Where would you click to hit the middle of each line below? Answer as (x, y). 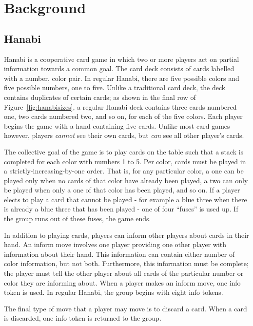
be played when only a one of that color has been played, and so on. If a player (122, 190)
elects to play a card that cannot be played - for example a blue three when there (126, 199)
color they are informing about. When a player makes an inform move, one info (122, 282)
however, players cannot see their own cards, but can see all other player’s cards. (124, 135)
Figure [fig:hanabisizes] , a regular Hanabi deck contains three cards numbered (120, 106)
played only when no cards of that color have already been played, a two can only (126, 180)
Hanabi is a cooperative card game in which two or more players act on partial (122, 59)
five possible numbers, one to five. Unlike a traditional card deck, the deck (115, 87)
